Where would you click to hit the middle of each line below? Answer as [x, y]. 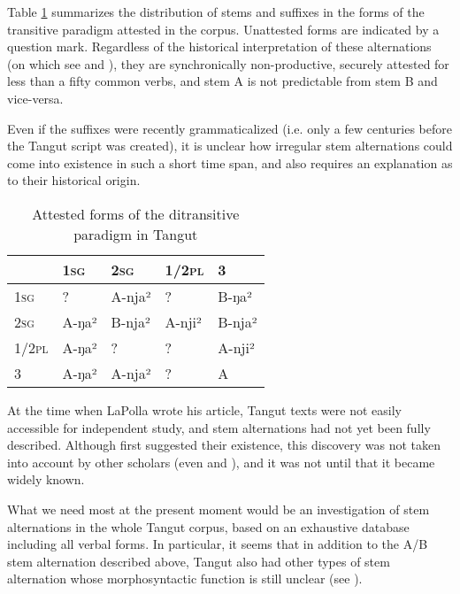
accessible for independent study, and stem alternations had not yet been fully [219, 427]
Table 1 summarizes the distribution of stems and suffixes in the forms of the [216, 12]
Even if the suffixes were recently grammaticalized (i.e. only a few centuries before [230, 128]
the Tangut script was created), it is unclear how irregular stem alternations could [230, 146]
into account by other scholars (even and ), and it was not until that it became [221, 462]
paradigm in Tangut [136, 234]
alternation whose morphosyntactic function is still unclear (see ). [185, 579]
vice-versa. [35, 98]
